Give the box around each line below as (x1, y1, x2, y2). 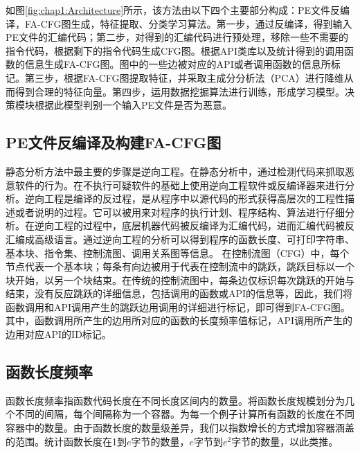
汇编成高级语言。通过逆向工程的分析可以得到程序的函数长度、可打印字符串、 (6, 231, 354, 246)
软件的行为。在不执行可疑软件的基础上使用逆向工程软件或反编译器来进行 (15, 177, 345, 192)
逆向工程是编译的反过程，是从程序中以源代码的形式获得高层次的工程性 (24, 191, 345, 206)
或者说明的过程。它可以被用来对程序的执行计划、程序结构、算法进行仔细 (15, 204, 345, 219)
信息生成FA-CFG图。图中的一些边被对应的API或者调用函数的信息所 (24, 57, 331, 71)
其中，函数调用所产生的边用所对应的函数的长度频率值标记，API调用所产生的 (6, 313, 353, 328)
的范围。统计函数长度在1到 (6, 434, 127, 448)
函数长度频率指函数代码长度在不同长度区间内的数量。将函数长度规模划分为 (6, 393, 345, 407)
